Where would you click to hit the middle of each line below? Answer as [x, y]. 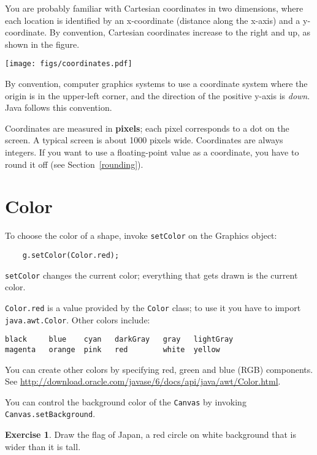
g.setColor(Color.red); [71, 255]
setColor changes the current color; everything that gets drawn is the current [151, 275]
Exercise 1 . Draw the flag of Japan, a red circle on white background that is [151, 434]
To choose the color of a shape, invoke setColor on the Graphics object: [141, 235]
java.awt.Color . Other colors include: [78, 319]
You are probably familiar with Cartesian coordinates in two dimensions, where [154, 8]
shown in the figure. [42, 44]
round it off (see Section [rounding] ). [74, 164]
